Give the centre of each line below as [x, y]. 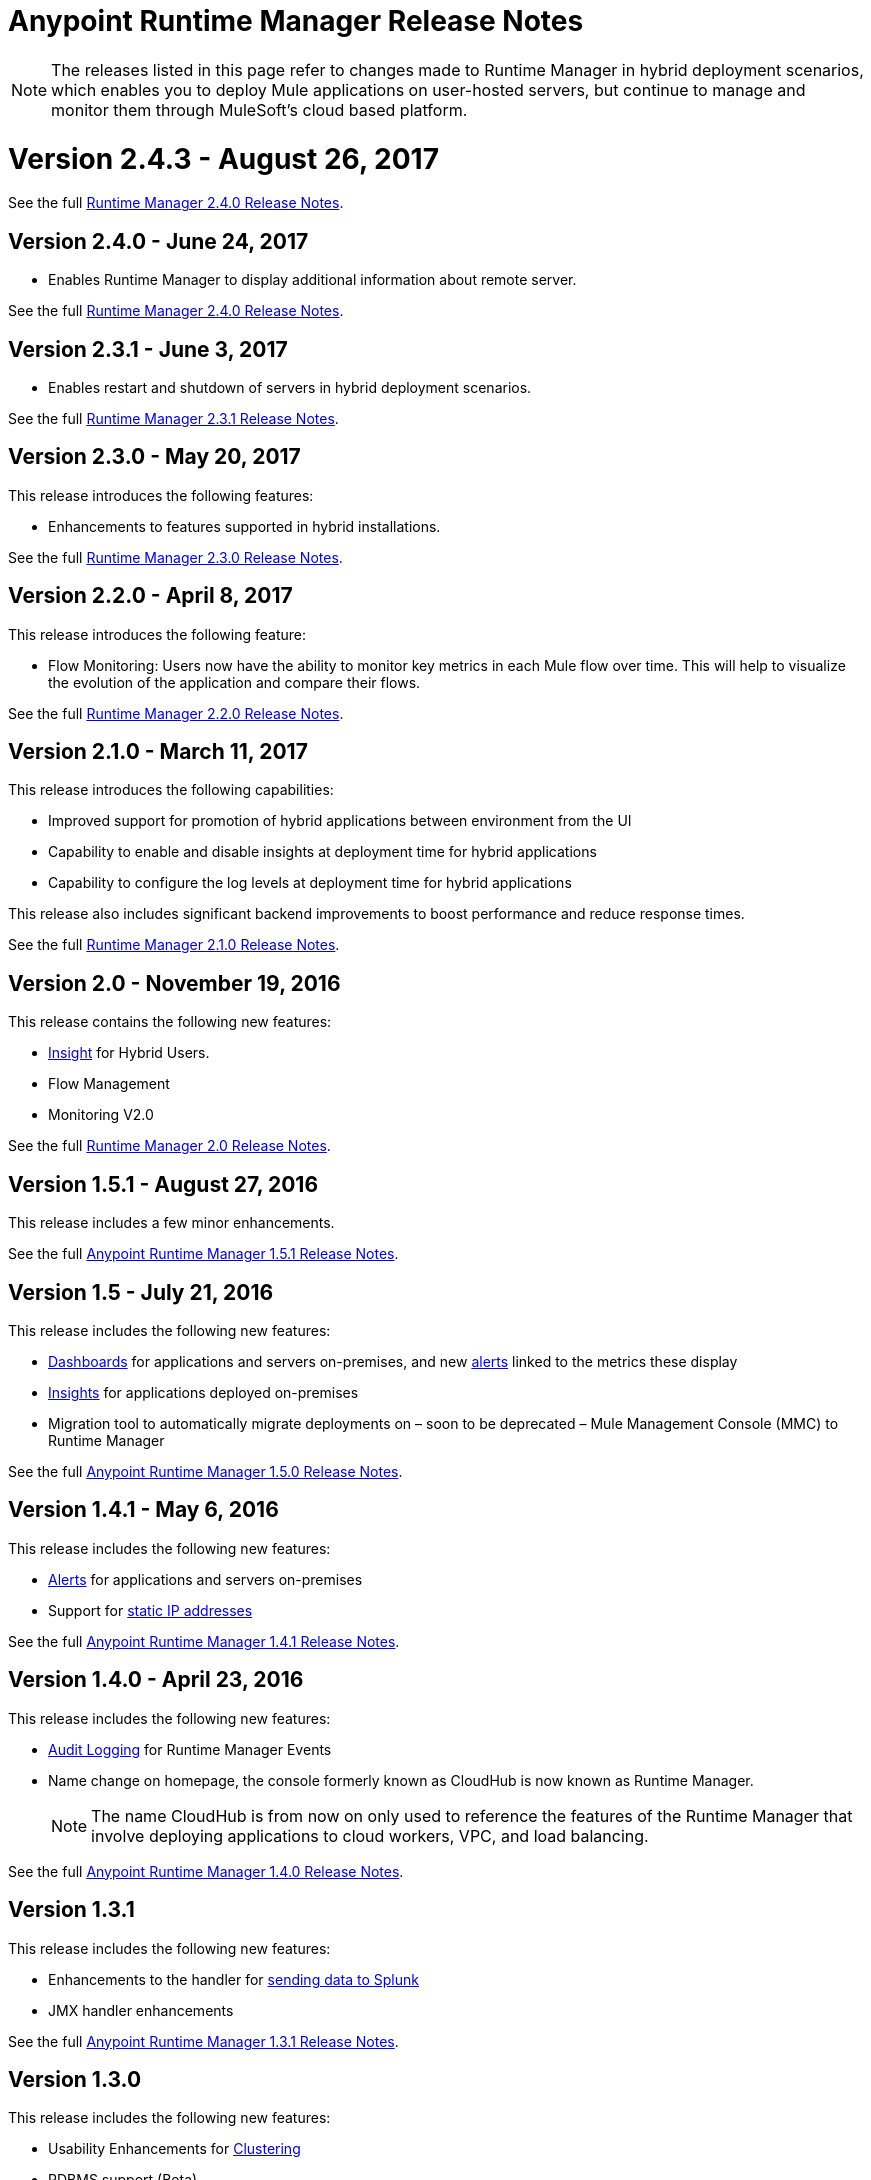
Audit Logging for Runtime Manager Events [190, 1749]
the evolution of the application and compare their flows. [234, 682]
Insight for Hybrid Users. [129, 1053]
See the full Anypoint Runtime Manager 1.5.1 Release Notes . [203, 1254]
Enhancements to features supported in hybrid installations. [244, 526]
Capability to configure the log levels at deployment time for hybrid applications [310, 883]
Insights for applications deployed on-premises [203, 1392]
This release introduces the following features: [161, 495]
